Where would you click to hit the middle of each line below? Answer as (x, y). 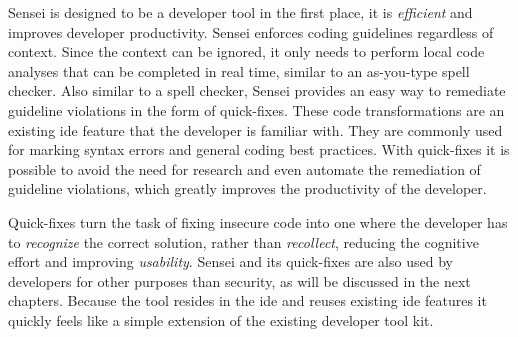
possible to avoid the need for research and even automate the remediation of (244, 168)
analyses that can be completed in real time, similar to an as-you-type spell (239, 70)
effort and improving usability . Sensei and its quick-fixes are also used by (230, 261)
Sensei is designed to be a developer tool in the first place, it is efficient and (240, 12)
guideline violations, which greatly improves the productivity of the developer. (247, 188)
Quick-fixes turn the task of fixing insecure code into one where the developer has (258, 221)
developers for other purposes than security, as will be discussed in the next (239, 280)
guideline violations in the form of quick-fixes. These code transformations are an (256, 109)
